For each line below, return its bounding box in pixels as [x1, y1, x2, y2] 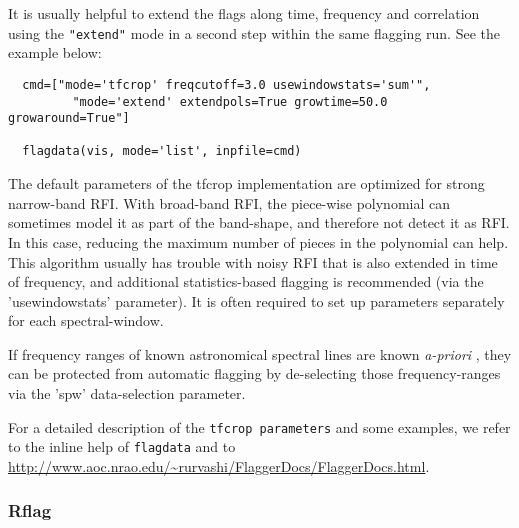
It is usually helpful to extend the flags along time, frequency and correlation [8, 3, 480, 23]
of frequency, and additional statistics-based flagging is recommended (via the [8, 271, 484, 292]
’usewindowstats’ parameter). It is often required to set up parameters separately [8, 290, 505, 311]
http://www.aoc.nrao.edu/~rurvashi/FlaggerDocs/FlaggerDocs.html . [8, 455, 430, 476]
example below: [8, 42, 102, 63]
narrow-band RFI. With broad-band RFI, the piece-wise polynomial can [8, 192, 451, 213]
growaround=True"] [8, 111, 130, 126]
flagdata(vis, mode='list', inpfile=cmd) [22, 144, 302, 159]
